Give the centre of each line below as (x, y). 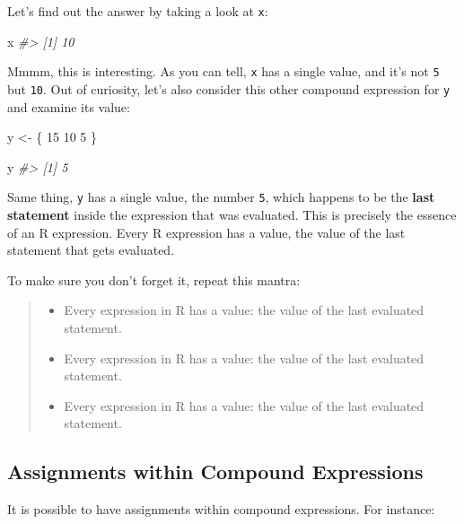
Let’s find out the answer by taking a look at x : (138, 11)
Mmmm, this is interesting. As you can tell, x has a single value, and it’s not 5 (223, 71)
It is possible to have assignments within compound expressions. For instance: (221, 509)
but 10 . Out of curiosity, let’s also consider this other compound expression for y (229, 88)
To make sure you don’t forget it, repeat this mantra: (154, 279)
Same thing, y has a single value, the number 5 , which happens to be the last (221, 197)
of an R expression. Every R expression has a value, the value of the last (206, 232)
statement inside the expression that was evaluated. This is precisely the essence (232, 214)
